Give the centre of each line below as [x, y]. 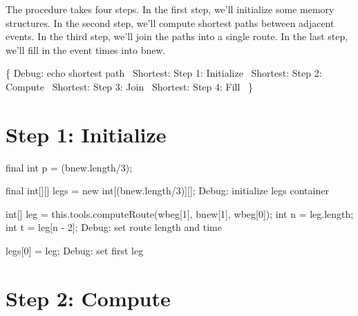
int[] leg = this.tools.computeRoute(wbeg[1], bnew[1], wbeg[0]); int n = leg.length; [180, 213]
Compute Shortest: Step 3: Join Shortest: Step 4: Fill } [130, 86]
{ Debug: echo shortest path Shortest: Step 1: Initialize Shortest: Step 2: [164, 73]
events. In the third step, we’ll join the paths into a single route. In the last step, [177, 36]
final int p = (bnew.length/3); [69, 167]
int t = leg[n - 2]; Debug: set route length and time [114, 227]
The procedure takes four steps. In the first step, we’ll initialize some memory [170, 9]
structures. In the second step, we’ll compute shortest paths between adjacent [170, 22]
